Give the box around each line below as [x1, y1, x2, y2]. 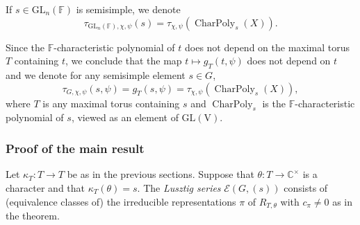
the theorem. [6, 208, 60, 223]
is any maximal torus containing [42, 96, 180, 110]
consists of [284, 181, 328, 195]
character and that [6, 181, 85, 195]
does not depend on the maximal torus [185, 39, 350, 54]
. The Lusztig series [137, 181, 221, 195]
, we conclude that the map [65, 53, 182, 68]
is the [262, 96, 286, 110]
